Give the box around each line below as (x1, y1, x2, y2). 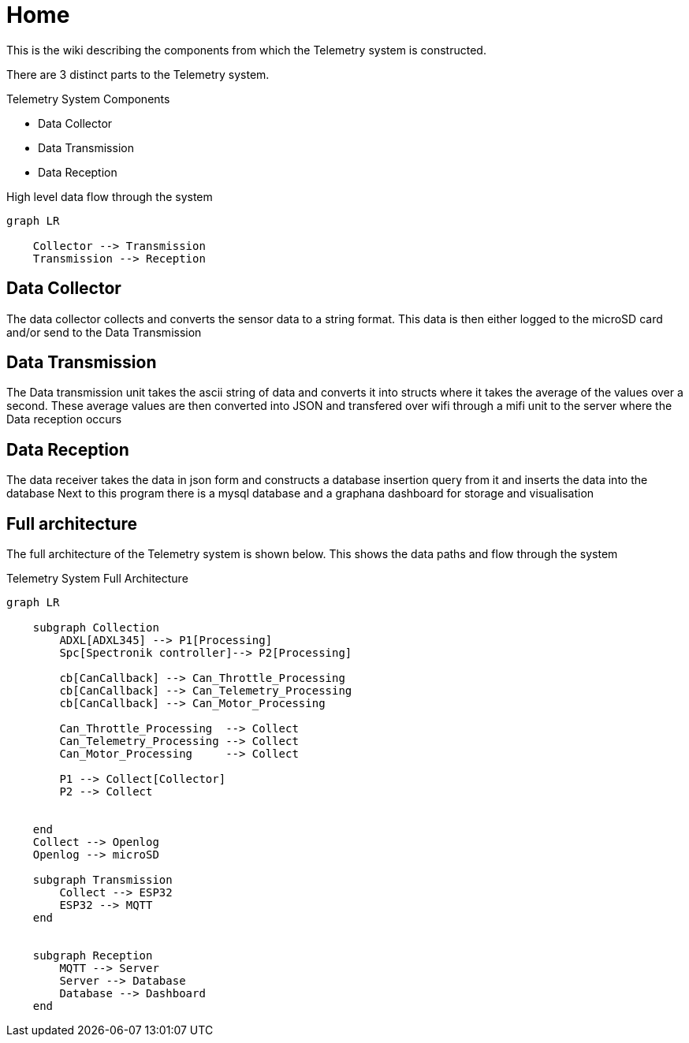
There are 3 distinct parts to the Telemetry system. (6, 67, 270, 81)
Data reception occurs (6, 412, 122, 427)
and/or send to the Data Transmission (6, 325, 202, 339)
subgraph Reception (32, 949, 153, 963)
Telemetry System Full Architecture (6, 572, 188, 586)
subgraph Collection (32, 621, 159, 635)
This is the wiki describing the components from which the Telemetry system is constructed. (6, 43, 486, 57)
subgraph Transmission (32, 874, 173, 887)
